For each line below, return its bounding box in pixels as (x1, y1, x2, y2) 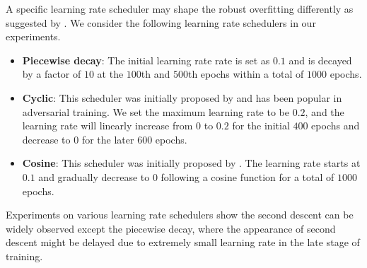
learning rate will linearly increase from (22, 118, 193, 133)
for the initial (232, 118, 290, 133)
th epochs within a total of (187, 66, 304, 81)
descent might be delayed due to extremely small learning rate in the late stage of (6, 235, 360, 250)
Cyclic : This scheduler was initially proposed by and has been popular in (22, 90, 342, 105)
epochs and (311, 118, 360, 133)
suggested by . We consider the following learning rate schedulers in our (6, 15, 316, 30)
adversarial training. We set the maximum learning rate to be (22, 104, 289, 119)
